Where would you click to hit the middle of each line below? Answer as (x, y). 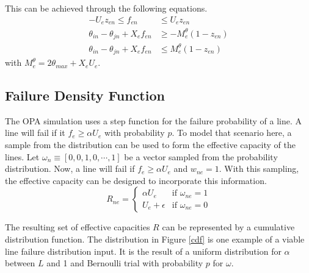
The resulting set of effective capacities (78, 227)
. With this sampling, (259, 168)
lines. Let (22, 156)
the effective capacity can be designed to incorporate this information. (136, 180)
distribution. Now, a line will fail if (70, 168)
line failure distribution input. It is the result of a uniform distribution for (143, 251)
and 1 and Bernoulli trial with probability (125, 263)
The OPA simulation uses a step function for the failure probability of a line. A (153, 120)
